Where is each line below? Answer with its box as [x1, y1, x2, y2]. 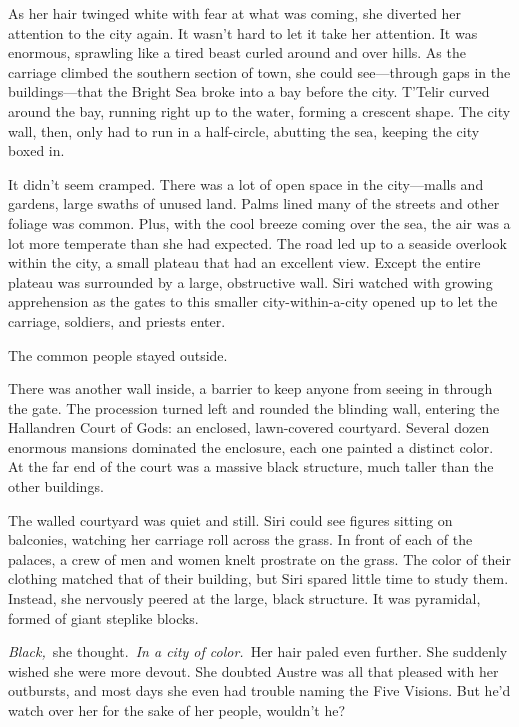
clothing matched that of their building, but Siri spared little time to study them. [8, 568, 509, 589]
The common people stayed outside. [8, 344, 228, 365]
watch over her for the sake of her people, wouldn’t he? [8, 700, 345, 720]
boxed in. [8, 140, 65, 161]
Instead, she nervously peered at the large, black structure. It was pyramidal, [8, 588, 481, 609]
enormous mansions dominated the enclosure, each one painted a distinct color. [8, 436, 494, 457]
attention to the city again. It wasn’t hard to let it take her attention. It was [8, 22, 478, 43]
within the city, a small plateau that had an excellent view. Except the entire [8, 252, 481, 273]
